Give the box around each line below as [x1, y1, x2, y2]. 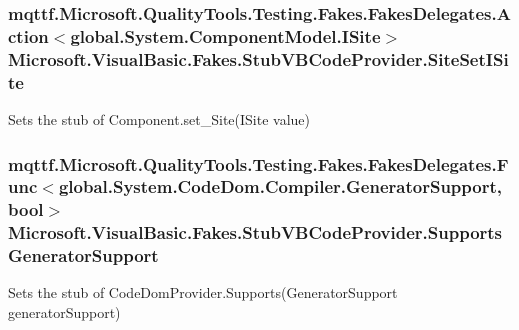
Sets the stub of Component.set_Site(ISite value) [8, 108, 311, 129]
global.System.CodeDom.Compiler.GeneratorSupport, [58, 174, 502, 199]
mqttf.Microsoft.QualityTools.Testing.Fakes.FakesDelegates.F [8, 151, 509, 176]
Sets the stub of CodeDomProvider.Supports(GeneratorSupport [8, 282, 398, 303]
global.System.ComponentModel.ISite [70, 23, 381, 48]
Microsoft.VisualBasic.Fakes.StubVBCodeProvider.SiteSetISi [8, 46, 509, 71]
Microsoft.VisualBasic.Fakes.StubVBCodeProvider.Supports [8, 220, 503, 245]
